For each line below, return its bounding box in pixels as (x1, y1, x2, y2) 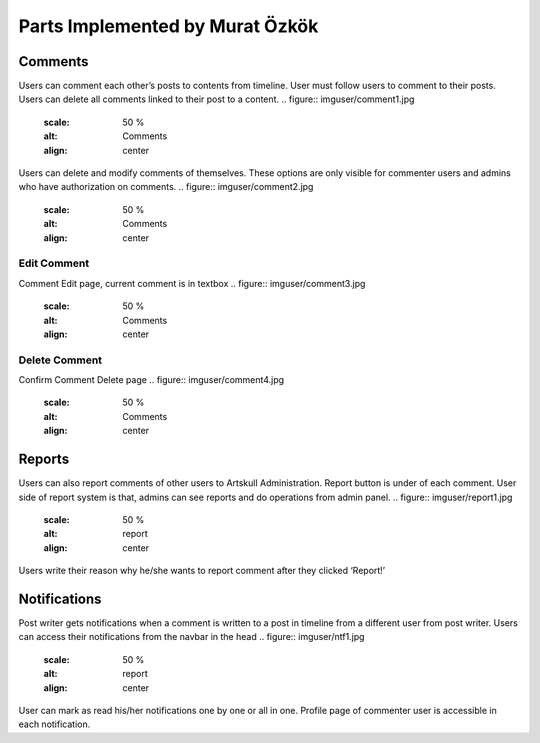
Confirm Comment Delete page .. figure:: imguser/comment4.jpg (18, 374, 285, 386)
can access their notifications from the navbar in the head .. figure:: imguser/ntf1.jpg (18, 631, 365, 643)
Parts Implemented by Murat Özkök (18, 15, 319, 37)
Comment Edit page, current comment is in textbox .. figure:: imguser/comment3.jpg (18, 277, 366, 289)
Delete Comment (18, 353, 103, 367)
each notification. (18, 718, 91, 730)
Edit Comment (18, 256, 90, 270)
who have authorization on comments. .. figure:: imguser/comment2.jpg (18, 181, 314, 193)
